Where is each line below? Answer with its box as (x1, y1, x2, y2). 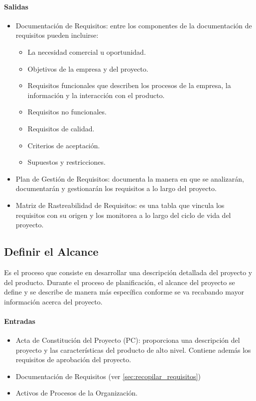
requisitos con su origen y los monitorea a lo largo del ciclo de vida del (15, 209, 231, 220)
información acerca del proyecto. (4, 296, 103, 306)
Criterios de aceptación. (27, 140, 100, 150)
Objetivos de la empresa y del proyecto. (27, 63, 148, 74)
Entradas (4, 315, 35, 326)
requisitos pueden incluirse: (15, 30, 99, 40)
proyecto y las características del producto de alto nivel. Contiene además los (15, 344, 251, 355)
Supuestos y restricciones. (27, 157, 106, 167)
